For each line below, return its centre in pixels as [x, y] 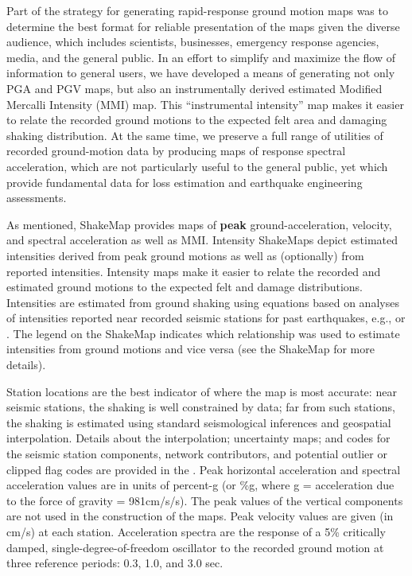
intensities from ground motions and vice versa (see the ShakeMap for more [190, 349]
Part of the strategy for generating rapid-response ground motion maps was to [197, 10]
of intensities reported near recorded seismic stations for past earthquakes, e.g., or [206, 318]
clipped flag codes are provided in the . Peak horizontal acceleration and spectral [204, 469]
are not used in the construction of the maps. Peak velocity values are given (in [200, 516]
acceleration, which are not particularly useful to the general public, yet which [197, 166]
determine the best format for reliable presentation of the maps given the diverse [203, 26]
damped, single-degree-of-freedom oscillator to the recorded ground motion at [195, 547]
